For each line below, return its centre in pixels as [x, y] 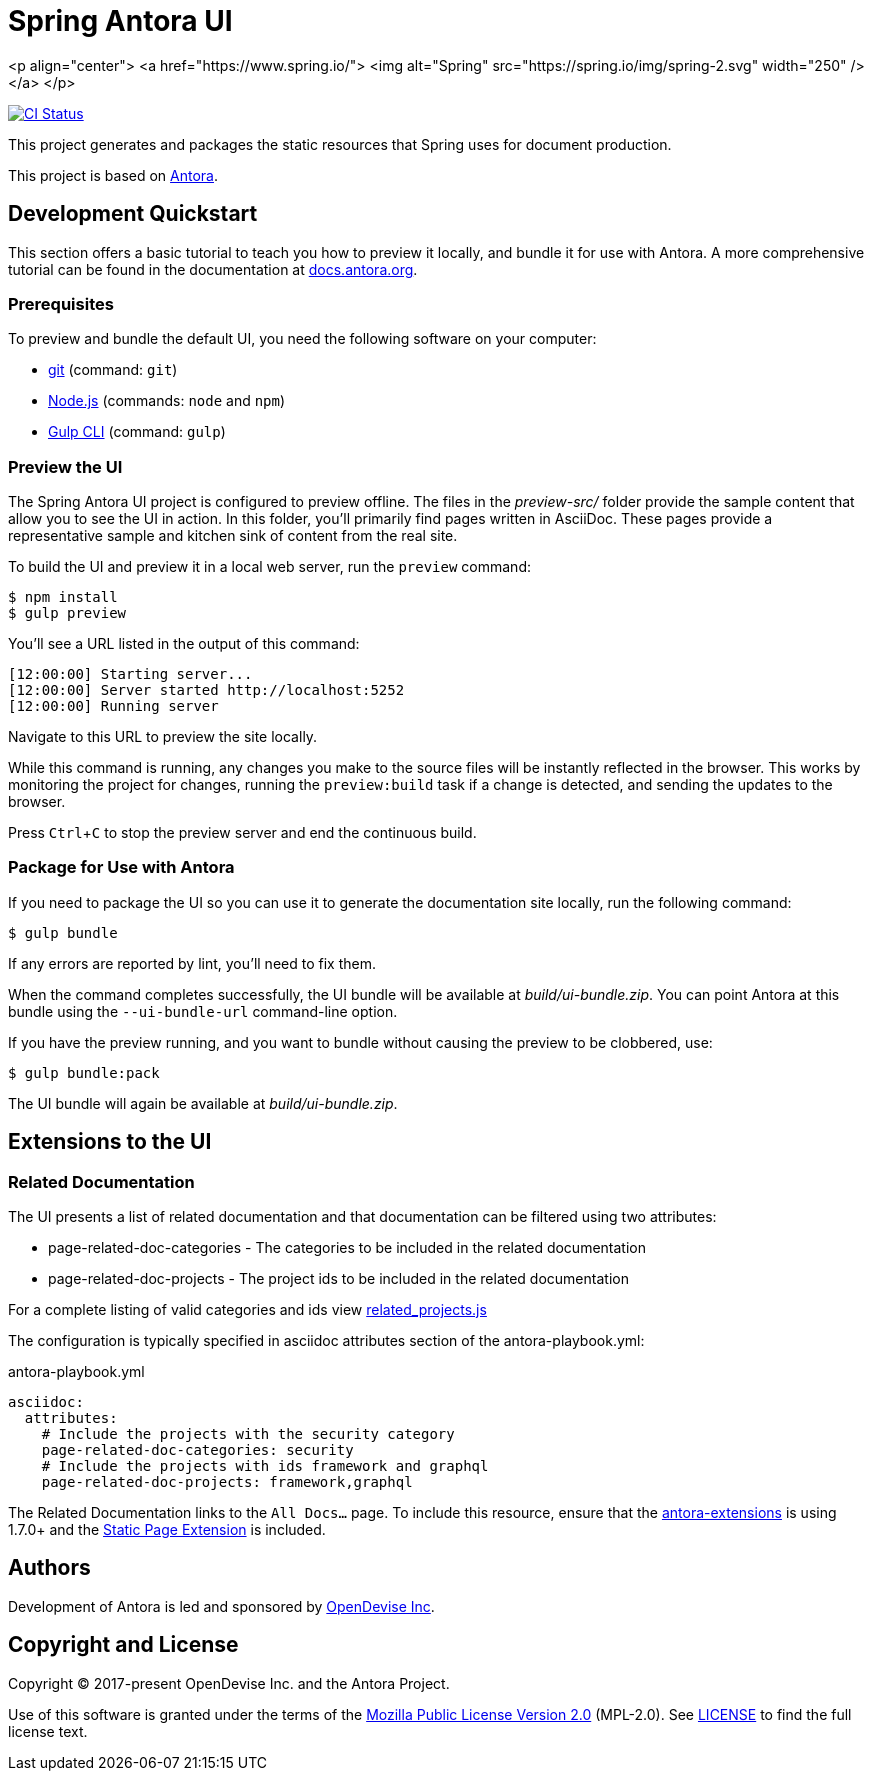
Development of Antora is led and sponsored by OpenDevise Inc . [221, 1606]
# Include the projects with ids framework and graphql [265, 1466]
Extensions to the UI [110, 1142]
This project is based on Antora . [113, 175]
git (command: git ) [113, 370]
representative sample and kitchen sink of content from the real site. [233, 536]
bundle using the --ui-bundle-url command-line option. [203, 1011]
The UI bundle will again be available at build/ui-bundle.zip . [203, 1103]
